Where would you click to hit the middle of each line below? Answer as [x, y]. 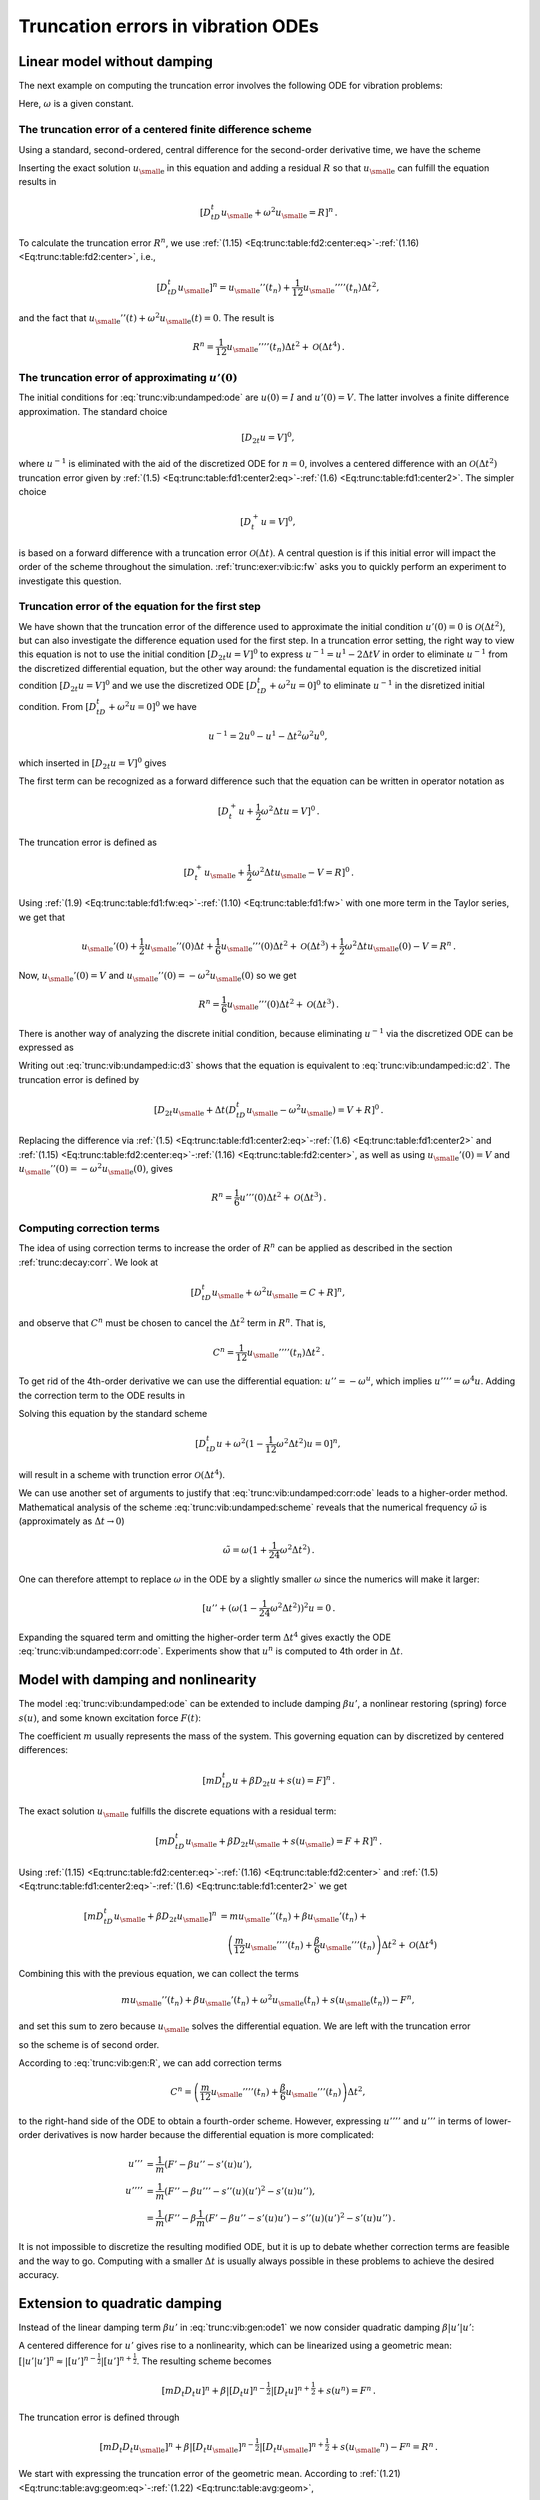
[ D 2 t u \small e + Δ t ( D [195, 1111]
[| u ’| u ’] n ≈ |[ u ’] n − [57, 2360]
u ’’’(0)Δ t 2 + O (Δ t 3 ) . [283, 1196]
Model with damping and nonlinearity [137, 1680]
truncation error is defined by [79, 1079]
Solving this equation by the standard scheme [113, 1414]
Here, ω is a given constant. [76, 104]
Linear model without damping [116, 61]
